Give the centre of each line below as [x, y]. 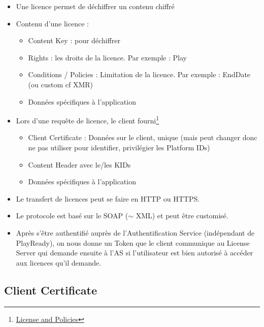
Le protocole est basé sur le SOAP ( [72, 216]
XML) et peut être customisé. [182, 216]
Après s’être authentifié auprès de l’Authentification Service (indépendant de [135, 232]
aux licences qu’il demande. [59, 262]
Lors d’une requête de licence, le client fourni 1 [87, 120]
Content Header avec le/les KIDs [79, 164]
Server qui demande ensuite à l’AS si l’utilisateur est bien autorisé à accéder [135, 253]
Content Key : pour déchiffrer [74, 40]
